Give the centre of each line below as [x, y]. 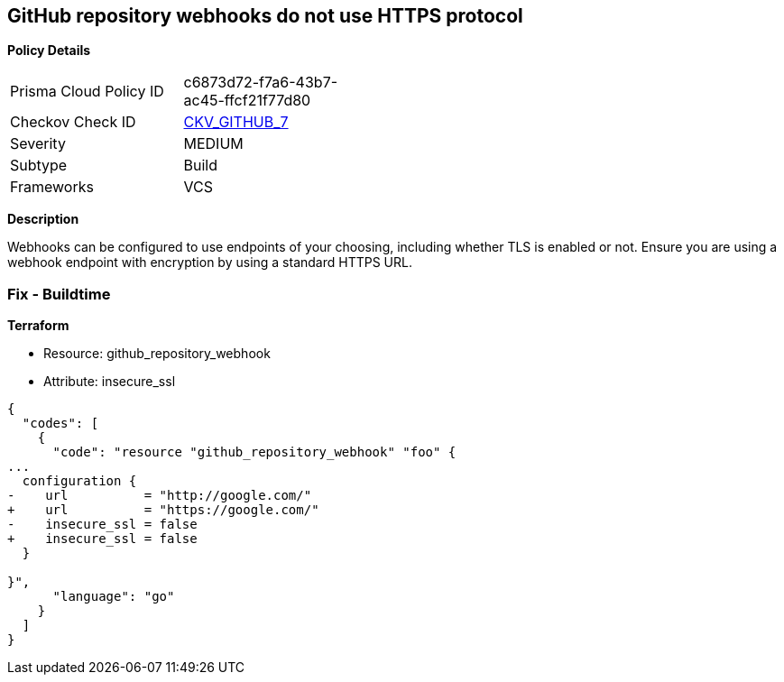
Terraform [38, 326]
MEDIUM [213, 144]
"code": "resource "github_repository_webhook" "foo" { [254, 452]
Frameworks [52, 187]
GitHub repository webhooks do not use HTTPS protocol [265, 16]
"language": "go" [114, 597]
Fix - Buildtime [59, 294]
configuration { [79, 481]
